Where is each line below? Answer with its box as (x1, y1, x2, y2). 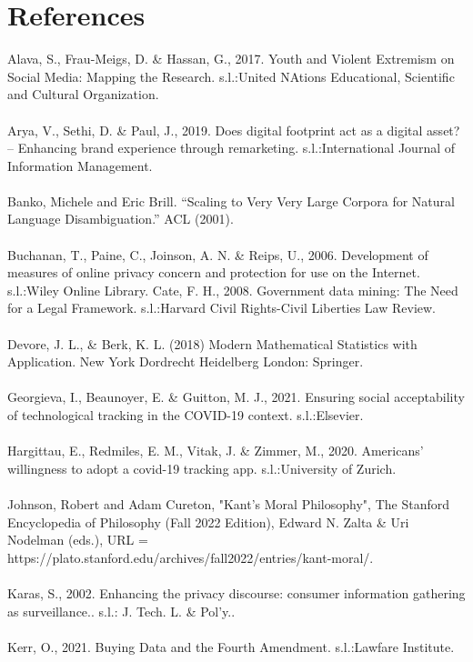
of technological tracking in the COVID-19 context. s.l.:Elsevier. (7, 406, 364, 424)
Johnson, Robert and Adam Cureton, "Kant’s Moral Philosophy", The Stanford (7, 494, 449, 513)
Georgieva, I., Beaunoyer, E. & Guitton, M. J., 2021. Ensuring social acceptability (7, 387, 465, 406)
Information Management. (7, 155, 153, 175)
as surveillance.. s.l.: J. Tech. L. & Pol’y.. (7, 601, 236, 620)
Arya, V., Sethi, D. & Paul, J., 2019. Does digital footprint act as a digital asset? (7, 120, 460, 139)
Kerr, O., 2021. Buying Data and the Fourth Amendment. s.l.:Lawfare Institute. (7, 637, 455, 656)
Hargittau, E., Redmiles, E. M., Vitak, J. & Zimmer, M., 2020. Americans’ (7, 441, 424, 460)
